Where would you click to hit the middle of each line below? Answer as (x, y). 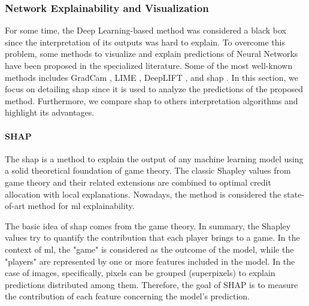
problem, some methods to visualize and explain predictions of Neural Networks (152, 54)
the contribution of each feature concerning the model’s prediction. (127, 296)
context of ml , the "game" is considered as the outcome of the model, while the (149, 249)
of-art (15, 206)
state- (294, 194)
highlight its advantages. (50, 112)
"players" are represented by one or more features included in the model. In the (150, 261)
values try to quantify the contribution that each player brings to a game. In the (152, 237)
